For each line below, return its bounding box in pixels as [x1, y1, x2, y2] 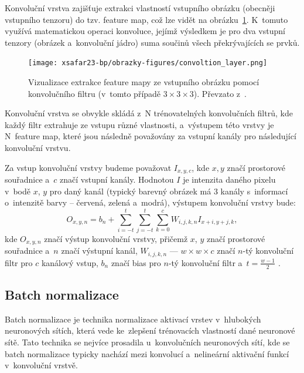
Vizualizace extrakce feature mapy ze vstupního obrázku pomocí [28, 76, 259, 88]
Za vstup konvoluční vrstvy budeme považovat [5, 161, 172, 173]
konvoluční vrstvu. [5, 142, 71, 153]
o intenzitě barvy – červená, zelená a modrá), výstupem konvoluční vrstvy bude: [5, 196, 296, 209]
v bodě [5, 184, 30, 197]
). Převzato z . [193, 87, 247, 99]
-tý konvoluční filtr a [168, 256, 242, 268]
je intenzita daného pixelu [183, 173, 276, 186]
